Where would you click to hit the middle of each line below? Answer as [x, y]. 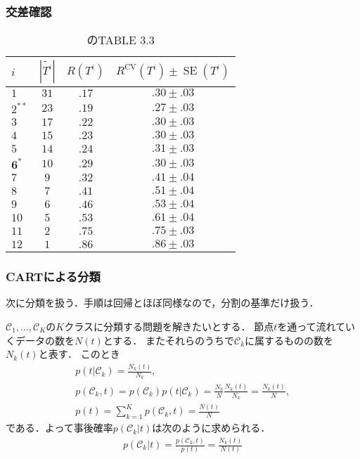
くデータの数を [40, 340]
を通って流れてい [316, 327]
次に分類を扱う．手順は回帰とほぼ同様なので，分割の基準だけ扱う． [162, 303]
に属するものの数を [289, 340]
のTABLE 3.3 [121, 40]
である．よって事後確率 [59, 428]
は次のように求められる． [211, 428]
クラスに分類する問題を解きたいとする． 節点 [169, 327]
